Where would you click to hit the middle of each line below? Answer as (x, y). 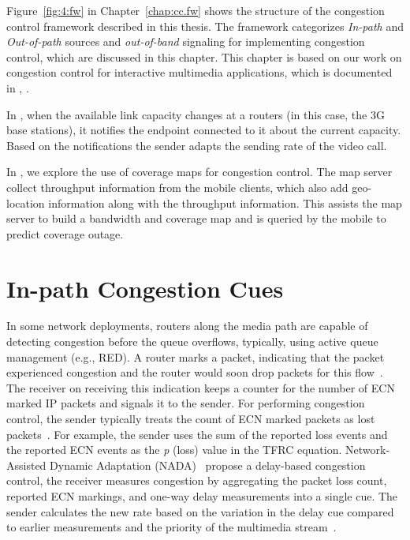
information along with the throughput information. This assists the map (225, 202)
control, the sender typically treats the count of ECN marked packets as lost (191, 418)
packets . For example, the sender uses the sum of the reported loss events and (197, 434)
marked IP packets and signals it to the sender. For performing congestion (186, 403)
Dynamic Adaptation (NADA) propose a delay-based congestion (208, 465)
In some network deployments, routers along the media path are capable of (187, 326)
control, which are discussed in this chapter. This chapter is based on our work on (204, 56)
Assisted (26, 465)
